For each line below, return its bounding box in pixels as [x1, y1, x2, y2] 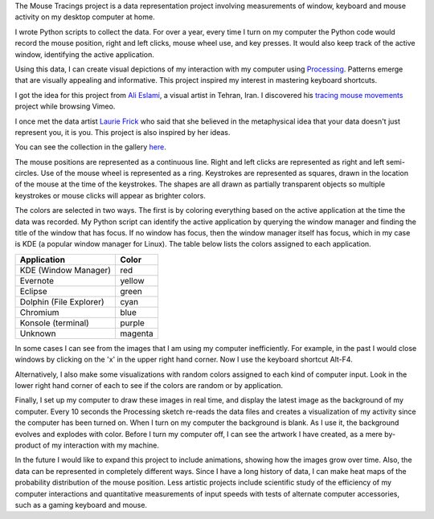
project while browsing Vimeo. [14, 101, 116, 112]
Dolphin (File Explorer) [19, 296, 104, 307]
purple [120, 317, 145, 329]
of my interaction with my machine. [43, 440, 160, 450]
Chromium [19, 306, 59, 317]
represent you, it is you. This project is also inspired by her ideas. [14, 127, 231, 137]
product [14, 440, 42, 450]
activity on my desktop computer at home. [14, 12, 156, 22]
